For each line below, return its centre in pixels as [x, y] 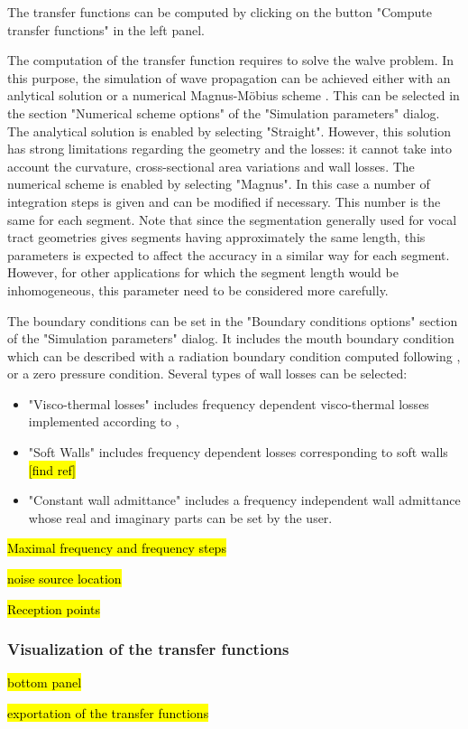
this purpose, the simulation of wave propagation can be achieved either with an [229, 77]
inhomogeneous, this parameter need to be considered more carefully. [198, 290]
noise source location [64, 579]
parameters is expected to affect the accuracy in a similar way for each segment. [229, 254]
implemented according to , [104, 421]
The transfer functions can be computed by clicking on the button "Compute [220, 12]
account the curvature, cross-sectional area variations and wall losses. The [211, 166]
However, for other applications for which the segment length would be [203, 272]
